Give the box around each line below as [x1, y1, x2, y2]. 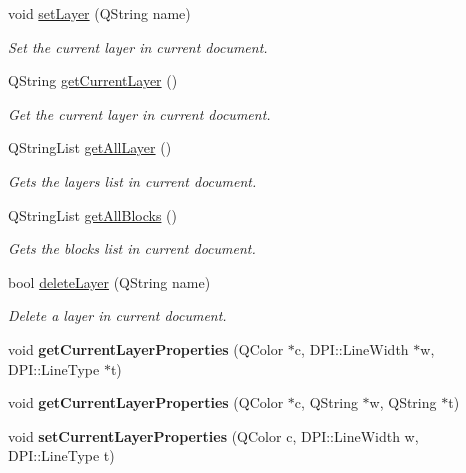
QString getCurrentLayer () [8, 70, 178, 91]
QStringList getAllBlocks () [8, 204, 177, 225]
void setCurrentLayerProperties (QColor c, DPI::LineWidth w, [8, 425, 419, 446]
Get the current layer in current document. [8, 103, 271, 124]
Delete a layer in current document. [8, 305, 227, 326]
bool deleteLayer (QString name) [8, 271, 211, 292]
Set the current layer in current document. [8, 36, 268, 57]
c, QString [294, 392, 358, 413]
